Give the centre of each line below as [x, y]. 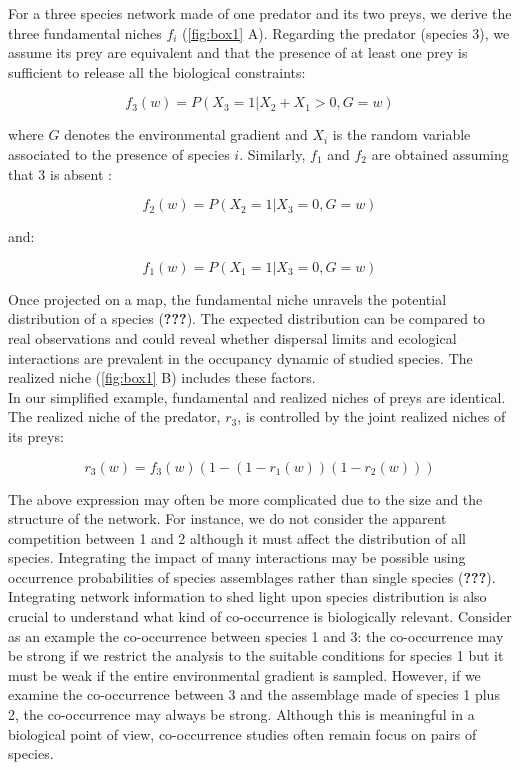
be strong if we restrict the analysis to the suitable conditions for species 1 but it [256, 655]
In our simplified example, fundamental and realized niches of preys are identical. [257, 396]
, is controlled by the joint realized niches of [371, 416]
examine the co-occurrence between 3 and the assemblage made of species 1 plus [254, 694]
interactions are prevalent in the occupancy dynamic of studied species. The [240, 357]
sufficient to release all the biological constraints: [157, 71]
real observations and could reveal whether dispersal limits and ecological [232, 337]
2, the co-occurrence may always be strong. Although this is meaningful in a [241, 714]
